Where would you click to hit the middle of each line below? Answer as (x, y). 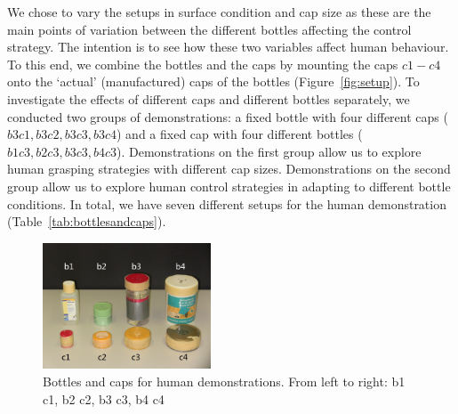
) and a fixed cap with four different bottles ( (240, 134)
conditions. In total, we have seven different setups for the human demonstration (227, 203)
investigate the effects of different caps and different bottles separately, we (209, 98)
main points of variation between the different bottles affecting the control (209, 29)
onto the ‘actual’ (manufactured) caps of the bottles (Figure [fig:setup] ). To (213, 81)
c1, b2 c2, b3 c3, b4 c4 (104, 398)
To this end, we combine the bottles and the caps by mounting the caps (203, 64)
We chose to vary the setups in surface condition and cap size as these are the (219, 12)
